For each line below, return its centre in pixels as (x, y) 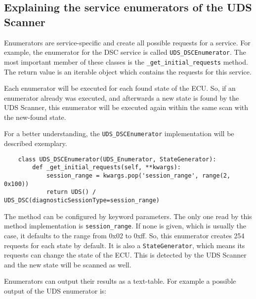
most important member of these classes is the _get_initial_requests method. (126, 61)
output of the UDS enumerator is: (55, 290)
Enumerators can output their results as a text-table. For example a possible (120, 281)
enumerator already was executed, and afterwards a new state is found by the (122, 97)
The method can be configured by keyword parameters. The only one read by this (128, 216)
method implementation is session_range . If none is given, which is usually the (125, 226)
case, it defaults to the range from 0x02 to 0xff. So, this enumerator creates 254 (124, 235)
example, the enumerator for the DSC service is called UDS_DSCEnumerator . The (125, 52)
